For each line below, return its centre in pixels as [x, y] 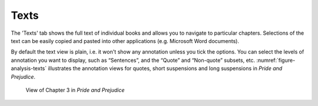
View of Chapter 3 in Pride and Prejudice [75, 90]
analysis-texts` [29, 68]
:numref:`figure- [276, 60]
